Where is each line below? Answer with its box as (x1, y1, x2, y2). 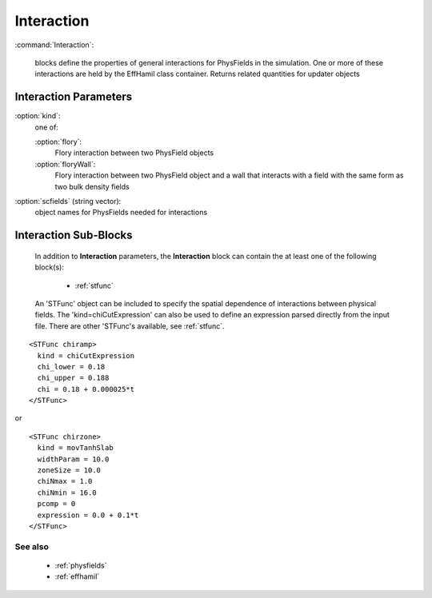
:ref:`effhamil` (54, 572, 100, 581)
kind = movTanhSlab (37, 444, 114, 452)
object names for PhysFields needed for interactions (34, 208, 208, 217)
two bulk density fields (54, 181, 130, 191)
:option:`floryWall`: (34, 159, 96, 169)
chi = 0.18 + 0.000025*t (37, 385, 135, 393)
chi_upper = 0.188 (37, 373, 110, 383)
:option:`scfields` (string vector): (14, 196, 122, 205)
